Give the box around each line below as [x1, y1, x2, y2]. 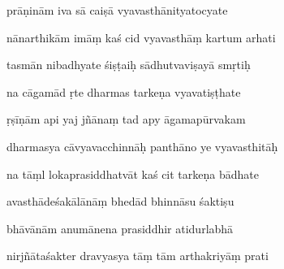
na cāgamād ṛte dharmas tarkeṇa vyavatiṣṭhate [6, 83, 241, 100]
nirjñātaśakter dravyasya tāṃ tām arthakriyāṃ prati [6, 247, 269, 264]
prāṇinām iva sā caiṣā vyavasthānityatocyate [6, 2, 228, 18]
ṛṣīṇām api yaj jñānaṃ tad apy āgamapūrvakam [6, 111, 246, 128]
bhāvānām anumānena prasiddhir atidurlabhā [6, 219, 234, 236]
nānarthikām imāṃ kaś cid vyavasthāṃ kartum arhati [6, 28, 276, 46]
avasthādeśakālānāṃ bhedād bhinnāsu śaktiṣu [6, 193, 235, 210]
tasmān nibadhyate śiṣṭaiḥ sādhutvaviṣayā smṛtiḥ [6, 56, 251, 73]
